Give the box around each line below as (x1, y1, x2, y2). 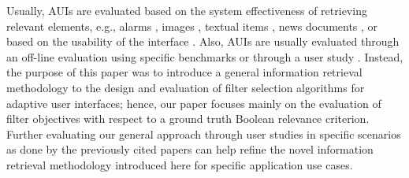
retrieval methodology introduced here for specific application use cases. (6, 156, 353, 172)
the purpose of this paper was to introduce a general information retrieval (6, 64, 363, 80)
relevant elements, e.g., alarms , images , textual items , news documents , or (6, 17, 378, 34)
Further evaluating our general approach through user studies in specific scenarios (6, 125, 401, 142)
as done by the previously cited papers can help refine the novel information (6, 141, 374, 158)
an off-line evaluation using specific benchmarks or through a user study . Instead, (6, 48, 403, 65)
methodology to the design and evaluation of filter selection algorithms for (6, 79, 365, 95)
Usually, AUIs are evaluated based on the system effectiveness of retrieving (6, 2, 367, 18)
